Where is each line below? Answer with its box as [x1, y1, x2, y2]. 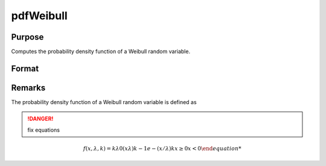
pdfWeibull [11, 9, 68, 22]
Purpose [11, 32, 44, 42]
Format [11, 63, 39, 73]
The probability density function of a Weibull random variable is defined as [11, 98, 197, 105]
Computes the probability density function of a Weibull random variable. [11, 48, 190, 55]
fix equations [27, 126, 60, 134]
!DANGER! [27, 115, 54, 123]
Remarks [11, 82, 46, 93]
